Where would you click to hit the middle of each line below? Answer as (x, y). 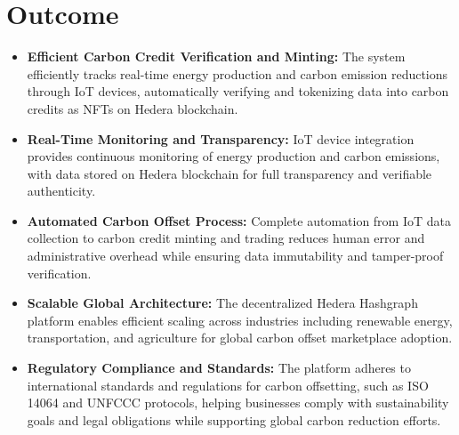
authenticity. (61, 191)
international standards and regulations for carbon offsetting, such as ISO (228, 385)
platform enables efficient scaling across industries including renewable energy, (240, 320)
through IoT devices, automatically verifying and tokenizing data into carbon (238, 91)
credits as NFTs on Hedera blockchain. (133, 108)
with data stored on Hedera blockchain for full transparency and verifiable (229, 173)
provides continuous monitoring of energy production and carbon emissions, (234, 156)
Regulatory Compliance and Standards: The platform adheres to (219, 368)
